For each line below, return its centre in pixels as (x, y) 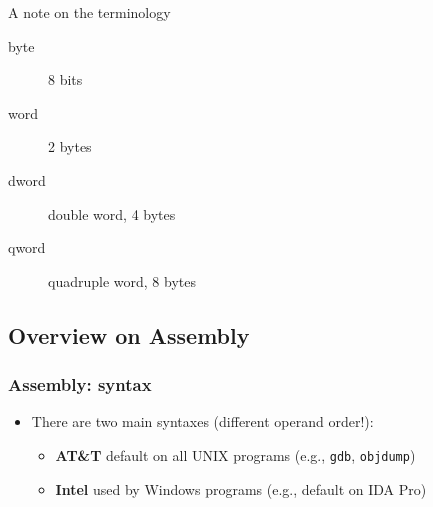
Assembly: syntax (80, 384)
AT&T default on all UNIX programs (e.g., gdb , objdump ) (235, 454)
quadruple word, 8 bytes (122, 280)
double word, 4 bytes (112, 213)
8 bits (65, 79)
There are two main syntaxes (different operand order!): (202, 421)
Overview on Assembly (129, 334)
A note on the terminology (89, 12)
